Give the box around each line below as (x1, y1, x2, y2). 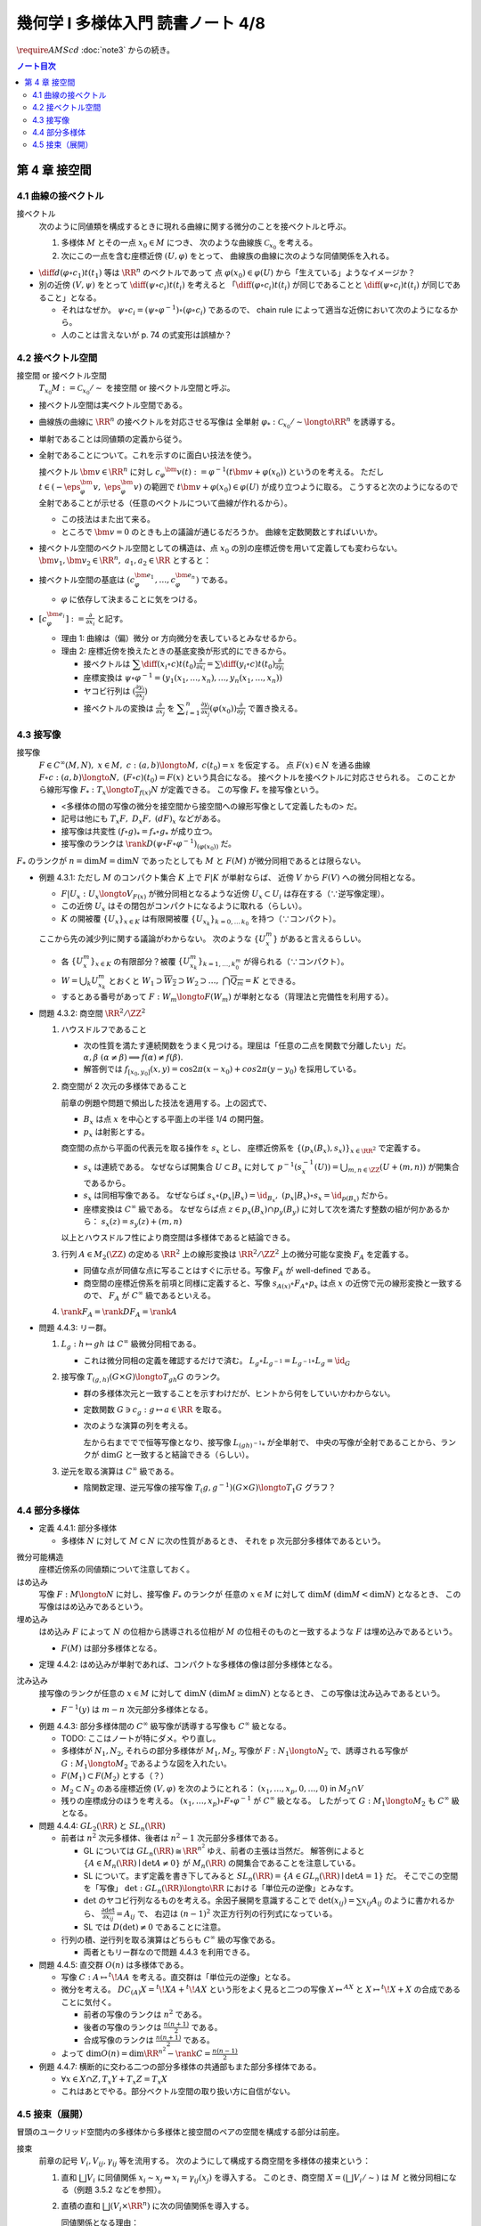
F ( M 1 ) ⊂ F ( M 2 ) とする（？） (61, 1770, 169, 1783)
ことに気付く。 (61, 1996, 116, 2007)
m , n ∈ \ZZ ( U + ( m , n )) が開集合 (347, 1162, 460, 1174)
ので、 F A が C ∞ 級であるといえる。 (83, 1289, 216, 1303)
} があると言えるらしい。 (273, 933, 366, 944)
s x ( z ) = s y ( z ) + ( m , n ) (101, 1216, 183, 1229)
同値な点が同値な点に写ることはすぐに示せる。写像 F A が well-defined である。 (83, 1265, 376, 1278)
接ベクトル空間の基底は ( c (38, 574, 135, 585)
